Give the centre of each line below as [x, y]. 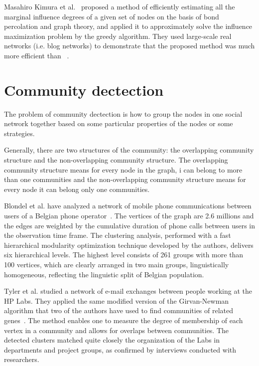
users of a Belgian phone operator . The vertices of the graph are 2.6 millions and [129, 216]
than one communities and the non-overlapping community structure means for [125, 179]
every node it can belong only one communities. [77, 189]
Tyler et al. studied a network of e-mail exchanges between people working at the [128, 291]
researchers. [22, 359]
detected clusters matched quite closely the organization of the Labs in [112, 340]
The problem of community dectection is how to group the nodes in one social [123, 113]
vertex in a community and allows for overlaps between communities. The [117, 330]
